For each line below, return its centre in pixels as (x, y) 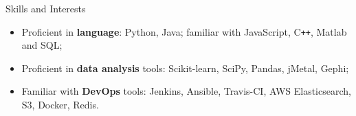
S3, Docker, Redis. (60, 105)
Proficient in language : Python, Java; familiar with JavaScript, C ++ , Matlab (184, 31)
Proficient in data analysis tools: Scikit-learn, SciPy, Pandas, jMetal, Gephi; (185, 68)
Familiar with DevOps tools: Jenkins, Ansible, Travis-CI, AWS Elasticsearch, (186, 91)
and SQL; (42, 45)
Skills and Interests (46, 8)
